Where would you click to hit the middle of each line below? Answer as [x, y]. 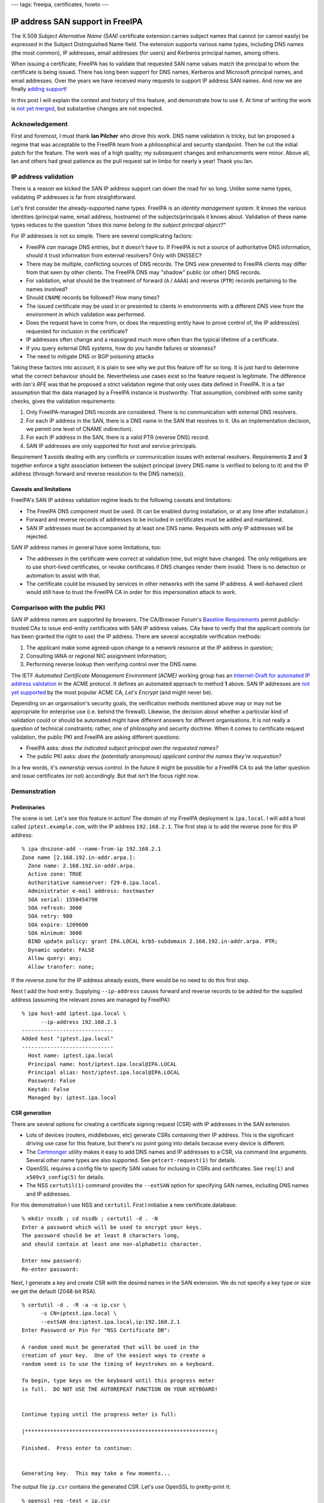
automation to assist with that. [63, 575]
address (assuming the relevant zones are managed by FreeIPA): [91, 999]
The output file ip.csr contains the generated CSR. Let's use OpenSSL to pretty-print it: [121, 1487]
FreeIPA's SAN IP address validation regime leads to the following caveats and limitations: [121, 500]
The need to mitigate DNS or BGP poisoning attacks [90, 356]
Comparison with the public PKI [58, 608]
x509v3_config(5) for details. [65, 1177]
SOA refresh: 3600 [55, 908]
